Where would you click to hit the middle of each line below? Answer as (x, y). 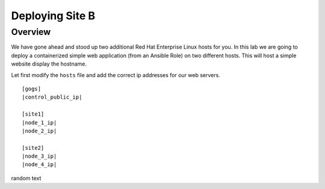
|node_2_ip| (39, 131)
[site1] (33, 114)
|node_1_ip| (39, 122)
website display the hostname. (49, 64)
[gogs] (32, 88)
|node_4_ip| (39, 165)
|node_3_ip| (39, 156)
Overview (31, 32)
